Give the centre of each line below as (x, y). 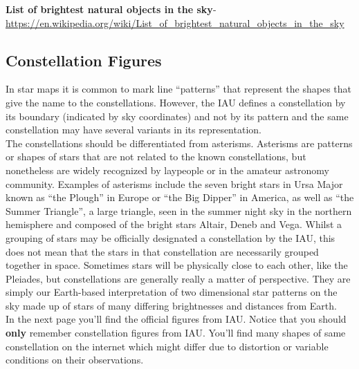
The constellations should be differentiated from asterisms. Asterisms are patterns (179, 143)
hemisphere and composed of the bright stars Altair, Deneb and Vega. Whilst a (174, 224)
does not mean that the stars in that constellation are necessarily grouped (162, 251)
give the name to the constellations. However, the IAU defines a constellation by (176, 102)
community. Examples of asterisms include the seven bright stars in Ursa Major (174, 183)
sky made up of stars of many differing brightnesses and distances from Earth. (171, 305)
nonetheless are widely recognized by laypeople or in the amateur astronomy (167, 170)
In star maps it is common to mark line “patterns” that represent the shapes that (179, 89)
